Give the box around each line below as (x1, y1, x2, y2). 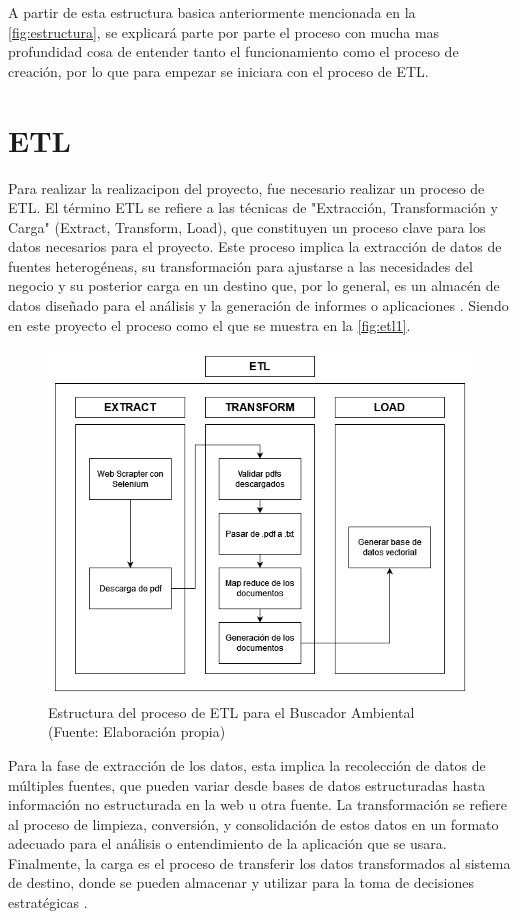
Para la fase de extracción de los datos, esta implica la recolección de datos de (8, 754, 486, 775)
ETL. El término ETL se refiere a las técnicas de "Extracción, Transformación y (8, 197, 498, 218)
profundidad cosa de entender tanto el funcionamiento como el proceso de (8, 41, 459, 62)
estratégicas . (8, 892, 88, 913)
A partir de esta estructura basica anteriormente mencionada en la (8, 2, 416, 22)
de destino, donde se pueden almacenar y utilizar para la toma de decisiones (8, 872, 474, 893)
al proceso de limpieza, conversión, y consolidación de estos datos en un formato (8, 813, 499, 834)
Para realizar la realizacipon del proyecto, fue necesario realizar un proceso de (8, 177, 485, 198)
